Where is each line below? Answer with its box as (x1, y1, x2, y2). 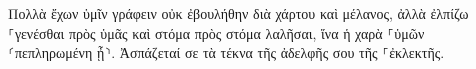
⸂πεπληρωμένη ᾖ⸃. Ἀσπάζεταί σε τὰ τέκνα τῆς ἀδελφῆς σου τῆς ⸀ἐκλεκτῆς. (8, 42, 445, 63)
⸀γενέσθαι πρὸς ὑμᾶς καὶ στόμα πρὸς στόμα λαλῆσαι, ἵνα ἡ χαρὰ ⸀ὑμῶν (8, 22, 425, 43)
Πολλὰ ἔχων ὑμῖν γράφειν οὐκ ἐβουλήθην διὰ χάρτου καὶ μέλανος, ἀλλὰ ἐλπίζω (8, 3, 469, 23)
